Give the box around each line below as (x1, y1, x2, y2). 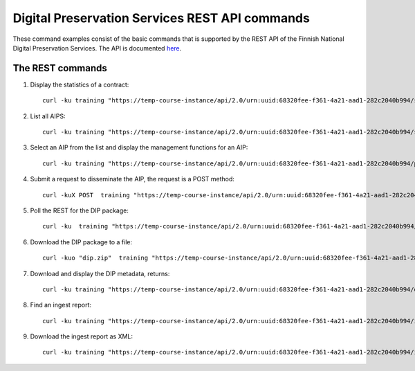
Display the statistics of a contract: (30, 80, 129, 89)
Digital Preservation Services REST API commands (12, 10, 311, 26)
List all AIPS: (30, 111, 66, 120)
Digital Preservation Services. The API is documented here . (12, 44, 182, 52)
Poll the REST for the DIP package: (30, 206, 129, 215)
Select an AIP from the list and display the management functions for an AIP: (30, 143, 248, 152)
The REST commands (12, 62, 107, 74)
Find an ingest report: (30, 301, 92, 309)
